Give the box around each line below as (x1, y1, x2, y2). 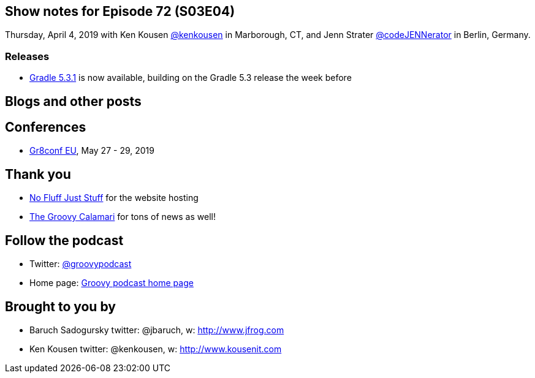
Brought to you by (5, 298, 116, 314)
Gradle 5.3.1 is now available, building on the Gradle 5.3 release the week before (29, 72, 352, 83)
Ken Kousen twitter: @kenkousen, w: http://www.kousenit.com (29, 343, 282, 354)
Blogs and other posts (5, 93, 142, 109)
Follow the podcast (5, 232, 124, 248)
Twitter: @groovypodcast (29, 259, 132, 270)
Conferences (5, 119, 86, 135)
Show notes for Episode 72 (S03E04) (5, 4, 235, 19)
